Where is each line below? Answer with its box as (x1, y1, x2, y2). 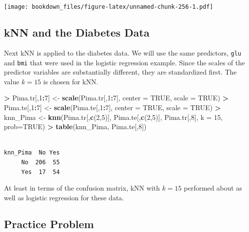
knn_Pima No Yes (4, 149, 60, 156)
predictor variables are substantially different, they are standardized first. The (4, 67, 237, 77)
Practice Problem (4, 216, 94, 231)
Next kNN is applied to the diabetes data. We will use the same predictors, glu (4, 47, 242, 58)
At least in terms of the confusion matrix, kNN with (4, 183, 160, 193)
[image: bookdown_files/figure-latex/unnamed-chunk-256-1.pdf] (4, 3, 213, 10)
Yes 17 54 (21, 168, 60, 175)
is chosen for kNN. (43, 76, 98, 86)
